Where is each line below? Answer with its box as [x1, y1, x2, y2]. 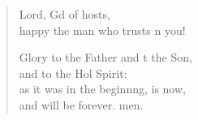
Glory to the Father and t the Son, [19, 49, 192, 66]
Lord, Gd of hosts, [19, 6, 110, 22]
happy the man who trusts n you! [19, 21, 186, 38]
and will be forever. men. [19, 96, 144, 113]
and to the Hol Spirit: [19, 64, 127, 81]
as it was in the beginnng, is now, [19, 80, 186, 97]
